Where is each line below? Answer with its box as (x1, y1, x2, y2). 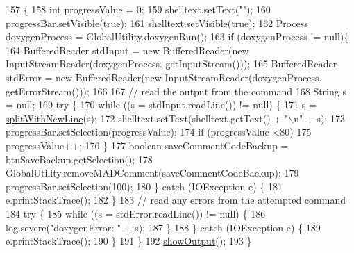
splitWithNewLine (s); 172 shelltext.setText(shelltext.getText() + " (6, 111, 289, 125)
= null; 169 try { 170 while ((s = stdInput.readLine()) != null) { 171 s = (6, 97, 317, 112)
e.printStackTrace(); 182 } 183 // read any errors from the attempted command (6, 193, 346, 207)
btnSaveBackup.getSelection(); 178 (6, 152, 153, 166)
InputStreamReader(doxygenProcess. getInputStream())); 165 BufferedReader (6, 56, 337, 71)
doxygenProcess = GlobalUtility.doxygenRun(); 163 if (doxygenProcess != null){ (6, 29, 349, 44)
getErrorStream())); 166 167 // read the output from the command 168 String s (6, 83, 346, 98)
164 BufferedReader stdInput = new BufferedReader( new (6, 42, 249, 57)
